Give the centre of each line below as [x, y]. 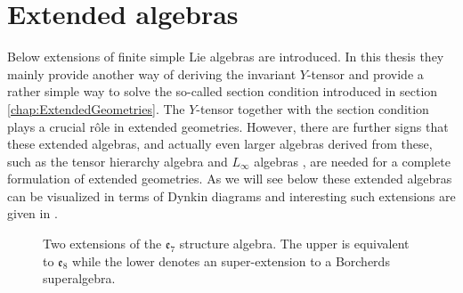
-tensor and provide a [365, 73]
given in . [32, 213]
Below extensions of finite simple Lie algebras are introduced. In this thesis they [226, 57]
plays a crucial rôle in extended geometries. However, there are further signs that [228, 126]
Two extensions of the [102, 244]
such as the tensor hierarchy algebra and [118, 161]
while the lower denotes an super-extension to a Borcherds [231, 260]
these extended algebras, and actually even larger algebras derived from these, [220, 144]
